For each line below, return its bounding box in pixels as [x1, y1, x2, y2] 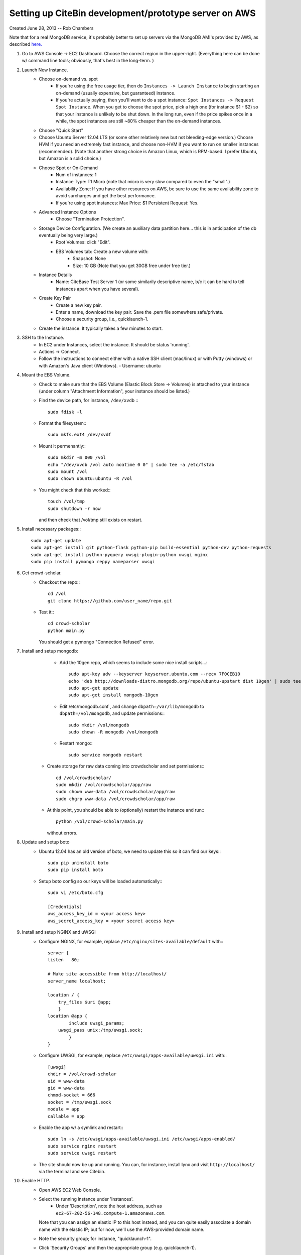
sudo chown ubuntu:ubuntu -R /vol [48, 476, 132, 481]
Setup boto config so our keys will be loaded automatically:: [39, 878, 163, 884]
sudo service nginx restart [48, 1143, 117, 1149]
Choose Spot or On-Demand [39, 165, 98, 171]
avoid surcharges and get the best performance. [56, 193, 156, 199]
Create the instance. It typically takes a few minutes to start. [39, 325, 163, 331]
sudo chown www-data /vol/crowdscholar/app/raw [56, 789, 175, 795]
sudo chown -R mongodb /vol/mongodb [68, 729, 159, 735]
